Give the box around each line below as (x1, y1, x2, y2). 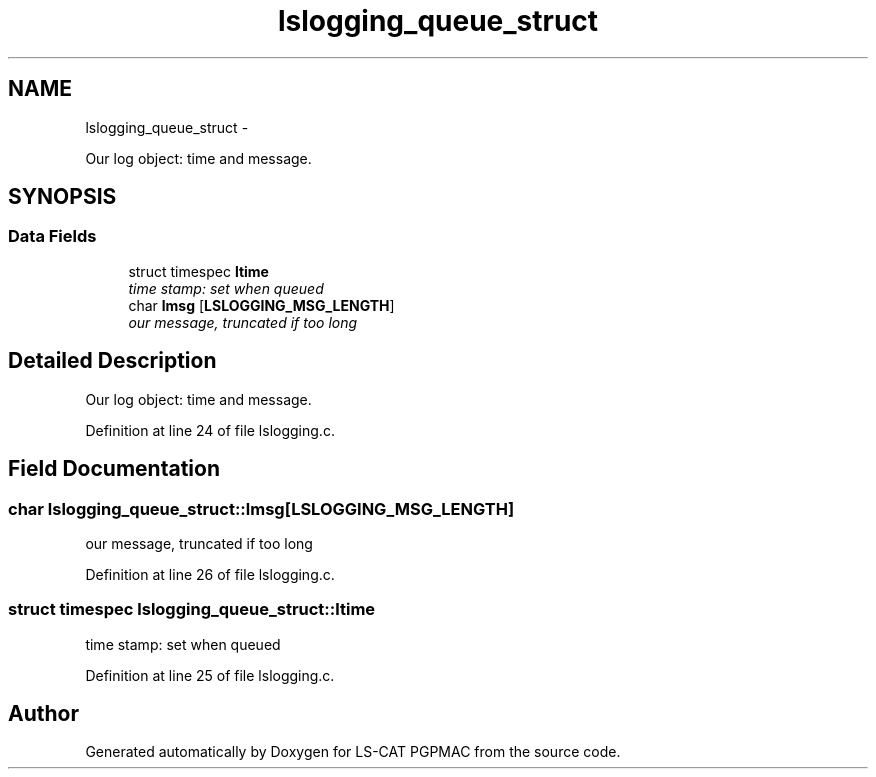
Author (8, 701, 79, 727)
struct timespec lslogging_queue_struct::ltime (8, 599, 376, 620)
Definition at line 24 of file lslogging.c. (85, 421, 335, 439)
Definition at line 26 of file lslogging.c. (85, 565, 335, 583)
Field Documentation (8, 456, 220, 482)
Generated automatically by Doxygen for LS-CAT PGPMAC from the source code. (85, 743, 621, 761)
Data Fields (8, 226, 97, 247)
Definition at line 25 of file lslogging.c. (85, 666, 335, 684)
